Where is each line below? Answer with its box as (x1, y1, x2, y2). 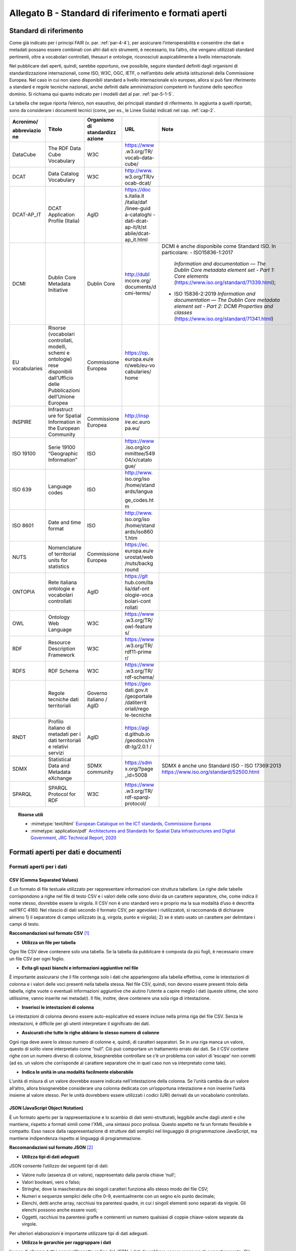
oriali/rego (125, 705, 149, 712)
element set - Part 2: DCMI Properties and (174, 303, 274, 310)
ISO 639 (12, 486, 32, 493)
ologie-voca (125, 591, 153, 598)
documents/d (125, 283, 157, 290)
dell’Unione (48, 393, 75, 400)
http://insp (125, 412, 149, 419)
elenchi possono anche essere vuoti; (21, 1207, 97, 1213)
